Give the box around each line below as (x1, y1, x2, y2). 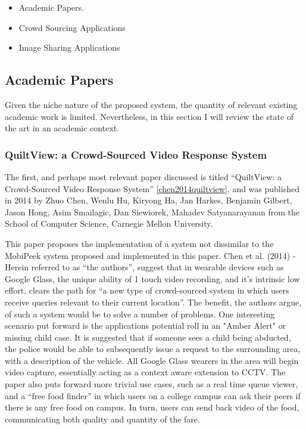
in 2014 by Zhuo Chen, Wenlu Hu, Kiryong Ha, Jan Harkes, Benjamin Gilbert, (5, 194, 292, 206)
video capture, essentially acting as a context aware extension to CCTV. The (5, 366, 286, 378)
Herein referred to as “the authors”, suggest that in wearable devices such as (5, 261, 284, 273)
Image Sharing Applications (18, 41, 120, 54)
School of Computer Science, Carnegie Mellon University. (5, 217, 213, 230)
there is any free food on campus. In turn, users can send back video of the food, (5, 401, 299, 413)
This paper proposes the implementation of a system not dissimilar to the (5, 237, 274, 249)
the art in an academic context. (5, 122, 120, 134)
